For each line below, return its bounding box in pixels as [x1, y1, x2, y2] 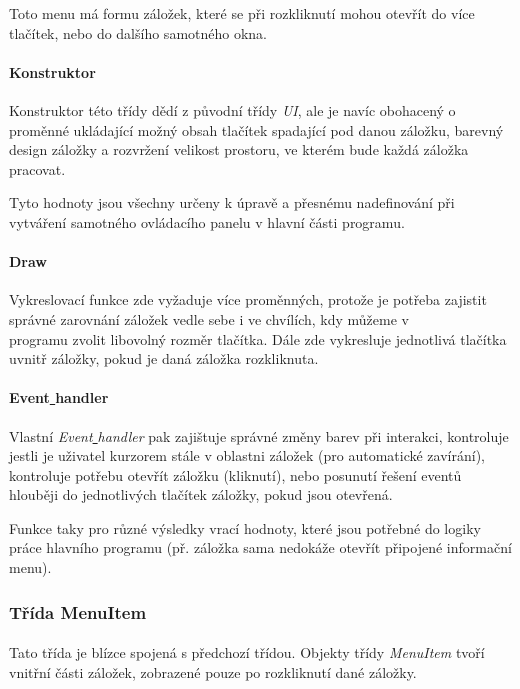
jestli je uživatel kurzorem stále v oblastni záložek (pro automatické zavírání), [9, 445, 485, 466]
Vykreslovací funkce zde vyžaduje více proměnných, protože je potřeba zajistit [9, 289, 487, 310]
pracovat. [9, 158, 66, 179]
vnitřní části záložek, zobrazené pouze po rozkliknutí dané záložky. [9, 661, 417, 682]
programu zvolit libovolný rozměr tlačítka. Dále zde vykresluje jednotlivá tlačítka [9, 328, 507, 349]
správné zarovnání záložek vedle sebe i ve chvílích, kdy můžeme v [9, 308, 409, 329]
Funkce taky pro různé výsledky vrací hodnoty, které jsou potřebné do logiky [9, 517, 481, 538]
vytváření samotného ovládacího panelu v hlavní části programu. [9, 211, 405, 232]
